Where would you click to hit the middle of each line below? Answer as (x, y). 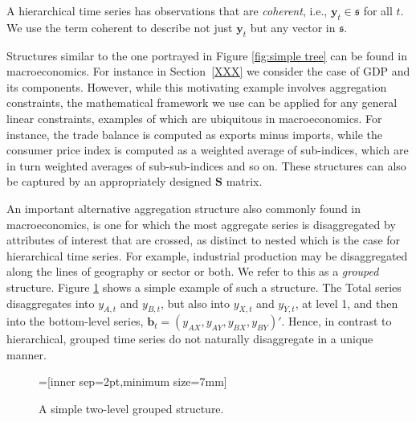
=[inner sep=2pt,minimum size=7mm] (133, 381)
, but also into (196, 303)
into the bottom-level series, (75, 321)
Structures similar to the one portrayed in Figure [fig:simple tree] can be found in (207, 55)
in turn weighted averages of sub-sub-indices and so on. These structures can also (206, 165)
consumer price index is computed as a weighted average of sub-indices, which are (208, 150)
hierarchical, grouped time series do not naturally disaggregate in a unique (190, 339)
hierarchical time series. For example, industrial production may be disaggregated (207, 255)
